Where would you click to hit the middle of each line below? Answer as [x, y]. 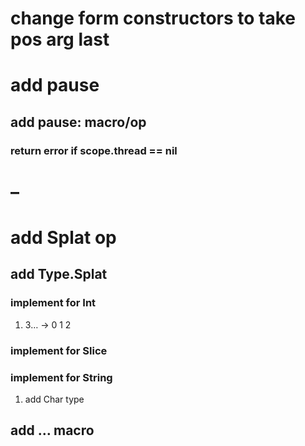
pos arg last [60, 39]
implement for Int [53, 303]
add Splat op [63, 238]
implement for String [61, 377]
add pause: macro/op [78, 122]
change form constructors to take [153, 18]
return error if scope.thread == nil [94, 150]
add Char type [54, 399]
